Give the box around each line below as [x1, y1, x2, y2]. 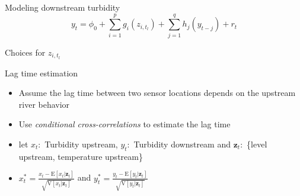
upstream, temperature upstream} [18, 150, 143, 162]
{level [247, 137, 267, 150]
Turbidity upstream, [44, 137, 118, 150]
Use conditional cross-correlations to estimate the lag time [18, 118, 231, 130]
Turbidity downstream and [133, 137, 231, 150]
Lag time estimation [5, 66, 78, 79]
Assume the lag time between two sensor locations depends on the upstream [18, 86, 296, 99]
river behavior [18, 98, 70, 110]
